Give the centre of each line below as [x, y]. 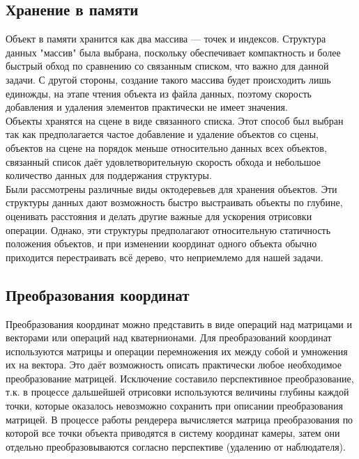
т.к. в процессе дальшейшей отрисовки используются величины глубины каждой [177, 392]
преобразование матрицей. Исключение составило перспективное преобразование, [180, 378]
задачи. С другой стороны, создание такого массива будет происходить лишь [168, 79]
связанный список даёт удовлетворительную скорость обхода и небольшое [163, 161]
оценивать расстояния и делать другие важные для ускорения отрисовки [159, 216]
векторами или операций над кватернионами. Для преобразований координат [169, 337]
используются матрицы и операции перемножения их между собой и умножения [177, 351]
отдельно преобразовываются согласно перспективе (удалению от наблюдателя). [176, 446]
